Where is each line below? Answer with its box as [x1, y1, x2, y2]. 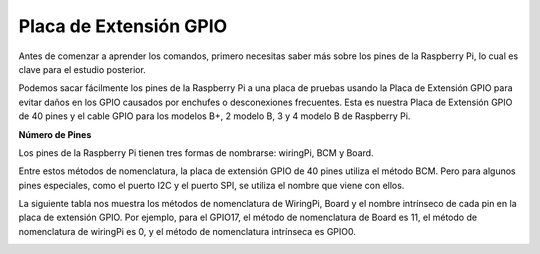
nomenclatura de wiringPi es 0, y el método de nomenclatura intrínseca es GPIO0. [18, 225, 357, 237]
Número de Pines [18, 128, 92, 140]
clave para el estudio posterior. [18, 63, 147, 75]
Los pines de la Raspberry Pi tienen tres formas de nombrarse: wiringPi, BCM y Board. [18, 146, 374, 159]
